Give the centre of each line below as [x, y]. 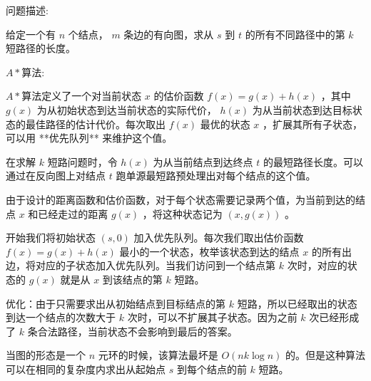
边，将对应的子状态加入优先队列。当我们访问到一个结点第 [141, 265]
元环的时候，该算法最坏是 [158, 355]
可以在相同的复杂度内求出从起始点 [86, 369]
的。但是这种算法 [325, 355]
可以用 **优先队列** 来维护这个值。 [89, 138]
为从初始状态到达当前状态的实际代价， [127, 109]
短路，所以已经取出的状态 [297, 303]
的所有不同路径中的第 [295, 34]
